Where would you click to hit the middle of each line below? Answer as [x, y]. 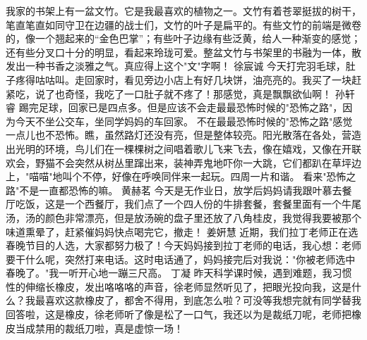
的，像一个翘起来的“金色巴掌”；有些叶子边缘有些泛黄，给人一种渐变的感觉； [183, 38]
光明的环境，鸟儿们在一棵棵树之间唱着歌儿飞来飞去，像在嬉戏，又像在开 [183, 148]
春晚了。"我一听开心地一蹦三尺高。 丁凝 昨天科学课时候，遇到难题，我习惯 [179, 273]
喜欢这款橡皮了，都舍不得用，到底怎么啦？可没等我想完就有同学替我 [203, 300]
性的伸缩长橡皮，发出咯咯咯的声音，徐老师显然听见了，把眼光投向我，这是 [179, 286]
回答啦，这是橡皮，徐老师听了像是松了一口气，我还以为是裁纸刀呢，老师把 [179, 314]
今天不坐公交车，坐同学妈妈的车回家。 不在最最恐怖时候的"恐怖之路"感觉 [184, 121]
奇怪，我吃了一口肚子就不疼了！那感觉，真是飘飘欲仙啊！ [198, 93]
